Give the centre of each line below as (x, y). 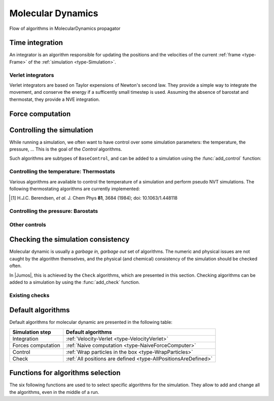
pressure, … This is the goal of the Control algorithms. (66, 149)
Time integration (36, 43)
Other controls (28, 225)
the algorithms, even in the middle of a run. (54, 392)
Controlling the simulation (51, 130)
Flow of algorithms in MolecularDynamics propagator (65, 28)
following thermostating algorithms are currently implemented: (75, 189)
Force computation (40, 114)
